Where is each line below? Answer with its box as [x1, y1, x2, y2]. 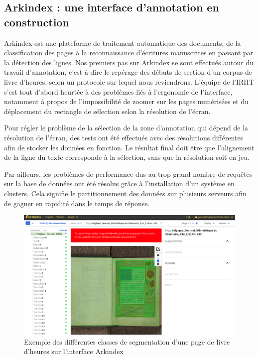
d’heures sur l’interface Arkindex [24, 346, 124, 357]
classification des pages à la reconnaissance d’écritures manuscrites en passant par [4, 47, 254, 58]
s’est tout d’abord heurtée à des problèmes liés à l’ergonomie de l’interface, [4, 86, 233, 97]
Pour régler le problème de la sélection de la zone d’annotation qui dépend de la [4, 122, 249, 133]
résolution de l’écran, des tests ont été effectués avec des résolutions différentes [4, 132, 244, 142]
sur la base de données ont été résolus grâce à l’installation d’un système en [4, 178, 235, 189]
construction [4, 14, 69, 29]
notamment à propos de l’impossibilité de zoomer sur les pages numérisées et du [4, 96, 249, 107]
